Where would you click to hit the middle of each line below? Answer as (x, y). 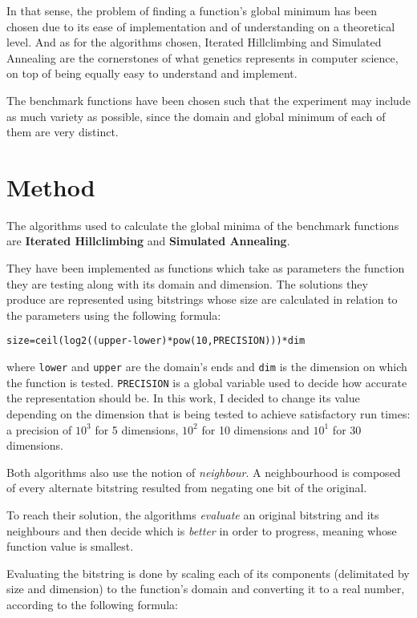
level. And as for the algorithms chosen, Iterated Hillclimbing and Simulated (194, 42)
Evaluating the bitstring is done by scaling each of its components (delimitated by (208, 573)
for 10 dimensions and (255, 429)
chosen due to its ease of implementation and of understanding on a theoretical (201, 26)
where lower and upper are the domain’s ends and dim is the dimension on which (207, 367)
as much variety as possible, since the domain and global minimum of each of (196, 116)
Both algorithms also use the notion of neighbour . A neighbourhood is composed (204, 472)
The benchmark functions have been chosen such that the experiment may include (208, 100)
